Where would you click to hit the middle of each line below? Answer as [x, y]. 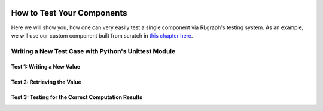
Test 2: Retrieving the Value [46, 82]
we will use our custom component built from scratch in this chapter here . [102, 35]
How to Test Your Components [69, 13]
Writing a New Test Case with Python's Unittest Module [93, 51]
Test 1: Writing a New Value [46, 67]
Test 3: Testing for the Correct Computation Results [77, 97]
